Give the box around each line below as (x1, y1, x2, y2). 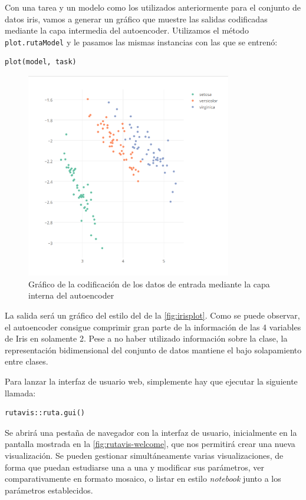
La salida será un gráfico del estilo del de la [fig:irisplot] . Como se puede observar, (5, 309, 300, 321)
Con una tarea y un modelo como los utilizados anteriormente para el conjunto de (5, 1, 301, 13)
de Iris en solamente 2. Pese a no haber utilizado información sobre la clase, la (5, 332, 288, 345)
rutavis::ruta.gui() (5, 409, 85, 418)
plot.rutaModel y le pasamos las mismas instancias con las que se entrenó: (5, 35, 278, 48)
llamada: (5, 386, 36, 399)
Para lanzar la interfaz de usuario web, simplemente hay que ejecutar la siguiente (5, 375, 298, 387)
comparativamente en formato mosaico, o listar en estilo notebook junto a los (5, 472, 281, 485)
